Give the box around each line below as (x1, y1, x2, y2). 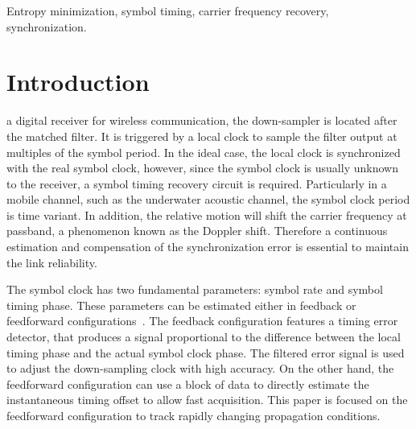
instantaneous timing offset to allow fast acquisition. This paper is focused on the (6, 391, 408, 408)
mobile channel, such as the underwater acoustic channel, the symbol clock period (6, 191, 410, 208)
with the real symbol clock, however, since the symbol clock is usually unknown (6, 159, 398, 176)
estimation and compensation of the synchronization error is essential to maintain (6, 238, 409, 255)
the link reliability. (6, 254, 97, 270)
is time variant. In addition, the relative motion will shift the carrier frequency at (6, 206, 407, 223)
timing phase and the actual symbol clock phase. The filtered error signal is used (6, 344, 405, 361)
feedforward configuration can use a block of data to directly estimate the (6, 375, 369, 392)
